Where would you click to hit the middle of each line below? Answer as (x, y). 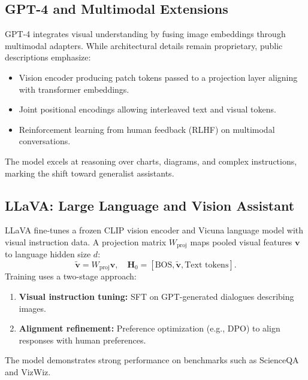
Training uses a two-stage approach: (71, 276)
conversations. (45, 141)
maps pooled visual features (241, 241)
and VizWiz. (28, 372)
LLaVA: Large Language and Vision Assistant (150, 205)
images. (32, 308)
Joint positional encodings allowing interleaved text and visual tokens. (147, 109)
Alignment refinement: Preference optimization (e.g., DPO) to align (150, 328)
